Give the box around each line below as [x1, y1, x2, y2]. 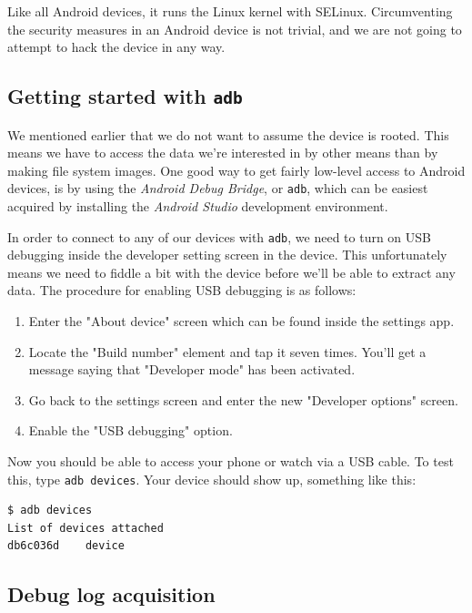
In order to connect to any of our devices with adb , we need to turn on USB [7, 227, 432, 246]
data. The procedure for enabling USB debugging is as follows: [7, 281, 357, 300]
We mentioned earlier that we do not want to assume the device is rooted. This [7, 125, 449, 144]
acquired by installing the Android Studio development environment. [7, 197, 388, 215]
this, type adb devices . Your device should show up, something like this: [7, 469, 417, 488]
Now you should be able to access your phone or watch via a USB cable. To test [7, 452, 454, 470]
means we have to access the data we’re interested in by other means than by [7, 143, 438, 162]
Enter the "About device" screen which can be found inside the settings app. [28, 312, 455, 331]
